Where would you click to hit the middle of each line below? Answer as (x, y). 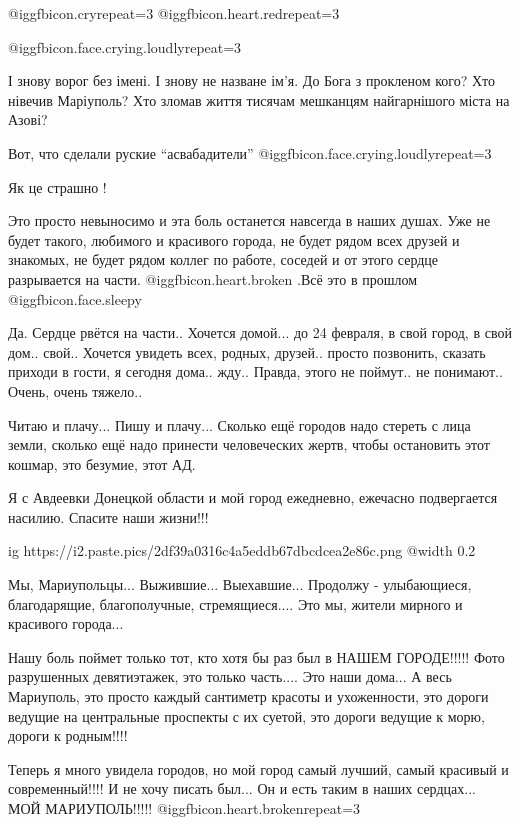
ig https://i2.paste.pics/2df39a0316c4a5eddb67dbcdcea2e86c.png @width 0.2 (242, 550)
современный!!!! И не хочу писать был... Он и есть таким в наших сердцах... (242, 788)
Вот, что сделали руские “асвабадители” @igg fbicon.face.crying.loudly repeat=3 (250, 152)
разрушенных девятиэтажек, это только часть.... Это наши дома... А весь (230, 676)
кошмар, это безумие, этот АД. (102, 463)
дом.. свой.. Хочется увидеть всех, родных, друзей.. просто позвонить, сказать (247, 351)
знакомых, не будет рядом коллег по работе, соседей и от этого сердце (223, 259)
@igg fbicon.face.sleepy (75, 298)
